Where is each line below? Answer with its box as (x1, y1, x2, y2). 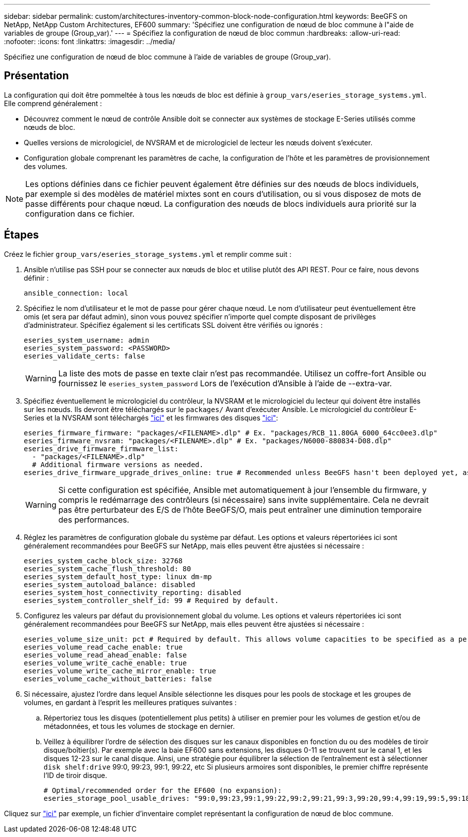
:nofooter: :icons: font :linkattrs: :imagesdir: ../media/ (4, 37, 175, 46)
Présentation (4, 69, 69, 82)
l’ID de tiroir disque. (44, 771, 107, 779)
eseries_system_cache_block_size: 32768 (24, 556, 183, 565)
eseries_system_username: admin (24, 336, 149, 344)
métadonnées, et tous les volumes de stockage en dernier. (44, 721, 235, 730)
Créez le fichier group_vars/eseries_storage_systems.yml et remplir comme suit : (4, 249, 292, 258)
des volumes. (24, 162, 67, 171)
